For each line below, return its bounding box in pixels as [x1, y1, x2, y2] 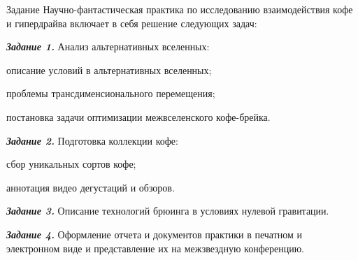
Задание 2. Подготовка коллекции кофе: [6, 133, 178, 147]
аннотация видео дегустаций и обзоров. [6, 180, 175, 194]
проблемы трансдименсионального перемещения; [6, 86, 215, 101]
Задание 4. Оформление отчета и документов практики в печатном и [6, 226, 303, 241]
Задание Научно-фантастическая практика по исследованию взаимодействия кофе [6, 2, 353, 16]
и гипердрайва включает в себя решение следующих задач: [6, 15, 257, 30]
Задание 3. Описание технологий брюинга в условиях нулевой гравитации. [6, 203, 329, 218]
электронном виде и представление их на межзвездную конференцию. [6, 240, 305, 255]
